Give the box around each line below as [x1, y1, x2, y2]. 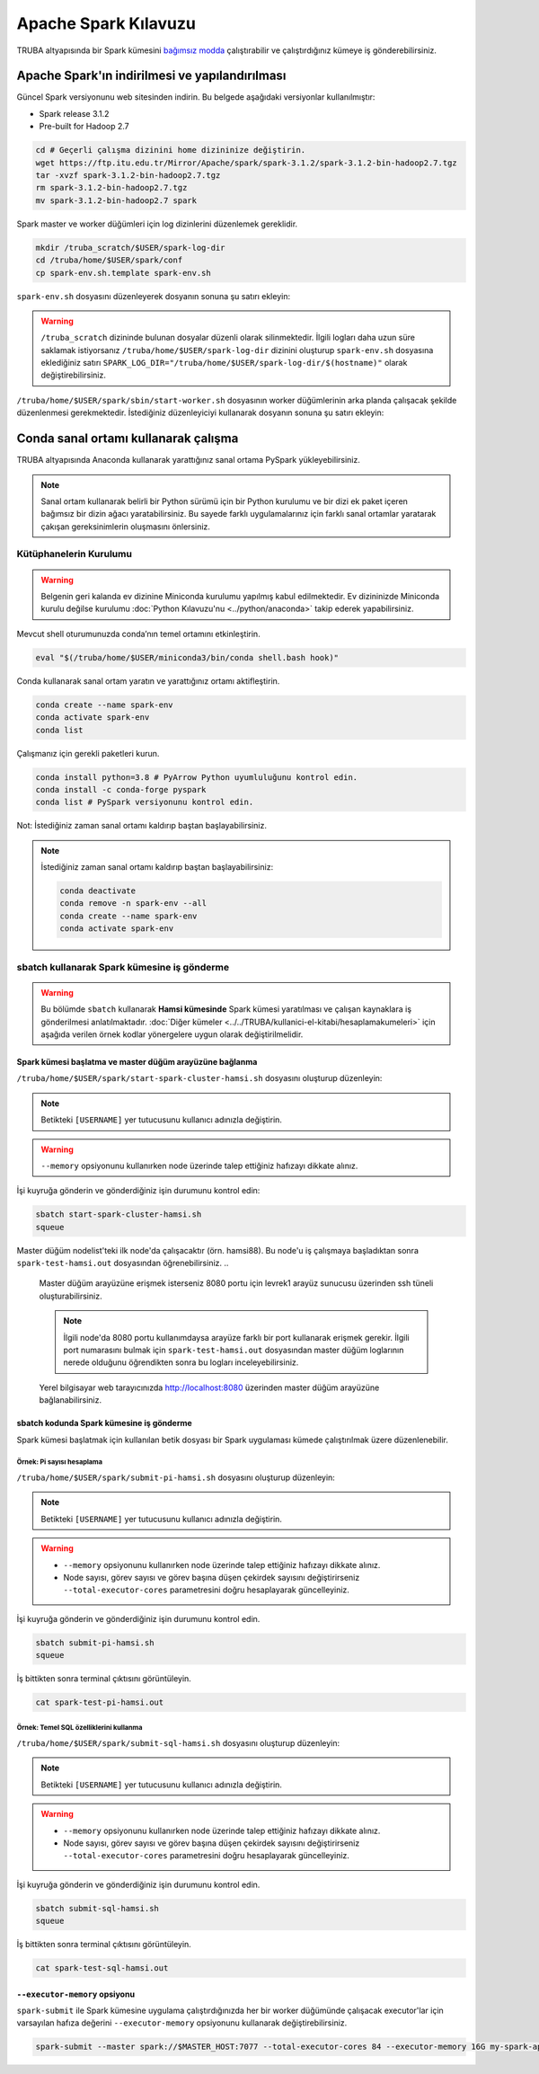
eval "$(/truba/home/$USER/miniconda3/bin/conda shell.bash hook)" [35, 652, 340, 662]
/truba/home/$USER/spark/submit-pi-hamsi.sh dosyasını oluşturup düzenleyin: [16, 1472, 336, 1483]
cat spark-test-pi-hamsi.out [35, 1697, 164, 1707]
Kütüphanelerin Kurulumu [16, 548, 132, 561]
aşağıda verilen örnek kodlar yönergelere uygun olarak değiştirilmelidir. [40, 1029, 304, 1040]
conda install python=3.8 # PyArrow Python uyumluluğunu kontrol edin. [35, 772, 358, 782]
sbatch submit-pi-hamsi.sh [35, 1637, 155, 1648]
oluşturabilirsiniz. [39, 1290, 102, 1301]
